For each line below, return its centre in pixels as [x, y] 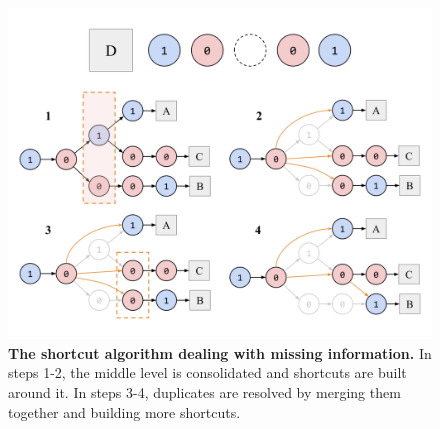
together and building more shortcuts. [124, 411]
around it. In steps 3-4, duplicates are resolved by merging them [204, 392]
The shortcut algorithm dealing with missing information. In [220, 352]
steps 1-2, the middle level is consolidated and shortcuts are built [207, 372]
